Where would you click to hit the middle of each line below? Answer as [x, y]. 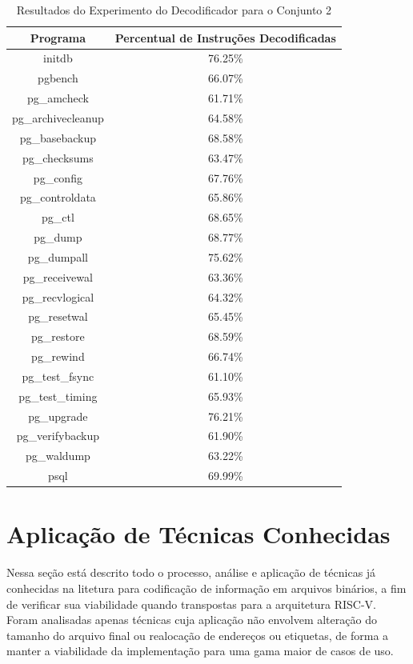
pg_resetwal [58, 316]
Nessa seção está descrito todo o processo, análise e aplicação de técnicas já [191, 572]
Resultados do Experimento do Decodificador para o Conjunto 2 [174, 10]
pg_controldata [58, 197]
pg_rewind [58, 356]
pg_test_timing [58, 396]
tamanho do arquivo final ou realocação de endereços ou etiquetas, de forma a [198, 635]
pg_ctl [58, 217]
